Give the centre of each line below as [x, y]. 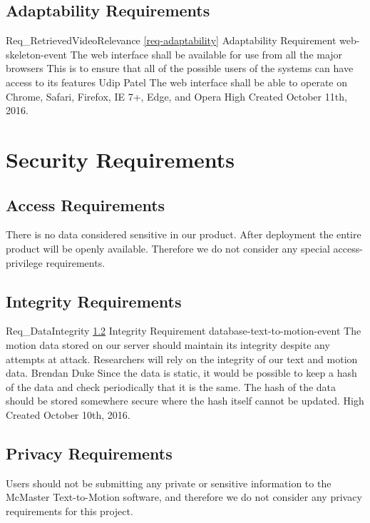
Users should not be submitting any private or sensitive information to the [169, 483]
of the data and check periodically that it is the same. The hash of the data [171, 386]
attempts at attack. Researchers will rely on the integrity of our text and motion [182, 359]
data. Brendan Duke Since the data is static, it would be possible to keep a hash [181, 373]
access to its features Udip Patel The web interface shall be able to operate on [177, 82]
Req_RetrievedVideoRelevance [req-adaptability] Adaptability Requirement [171, 40]
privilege [24, 262]
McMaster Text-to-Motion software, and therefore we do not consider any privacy [184, 497]
